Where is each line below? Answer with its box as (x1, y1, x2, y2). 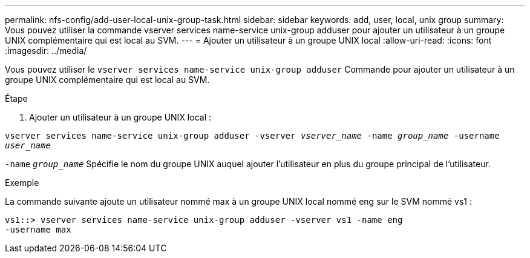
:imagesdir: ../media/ (5, 45, 87, 56)
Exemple (5, 177, 39, 188)
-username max (5, 225, 71, 234)
